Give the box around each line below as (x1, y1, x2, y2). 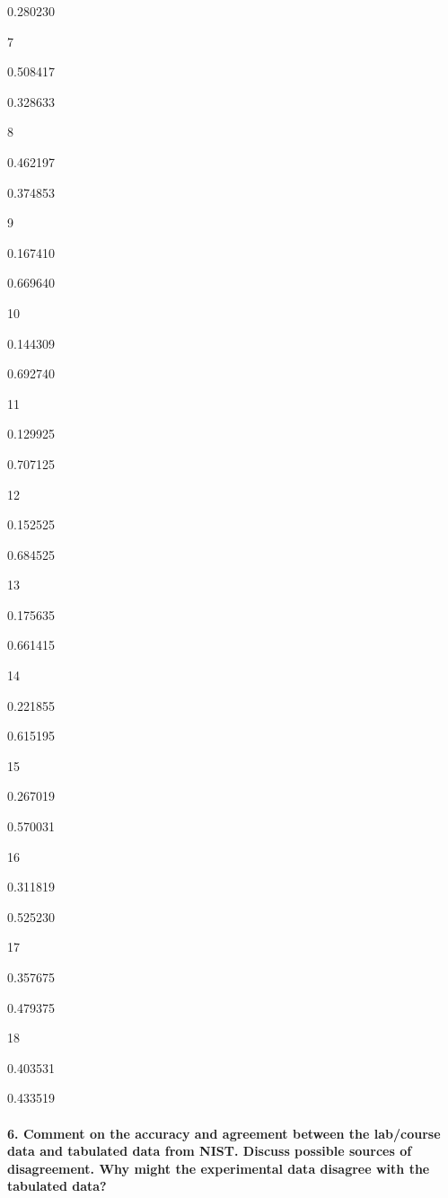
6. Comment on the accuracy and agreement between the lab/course (7, 1123, 441, 1142)
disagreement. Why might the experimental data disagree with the (7, 1158, 430, 1177)
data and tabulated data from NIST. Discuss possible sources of (7, 1141, 412, 1160)
